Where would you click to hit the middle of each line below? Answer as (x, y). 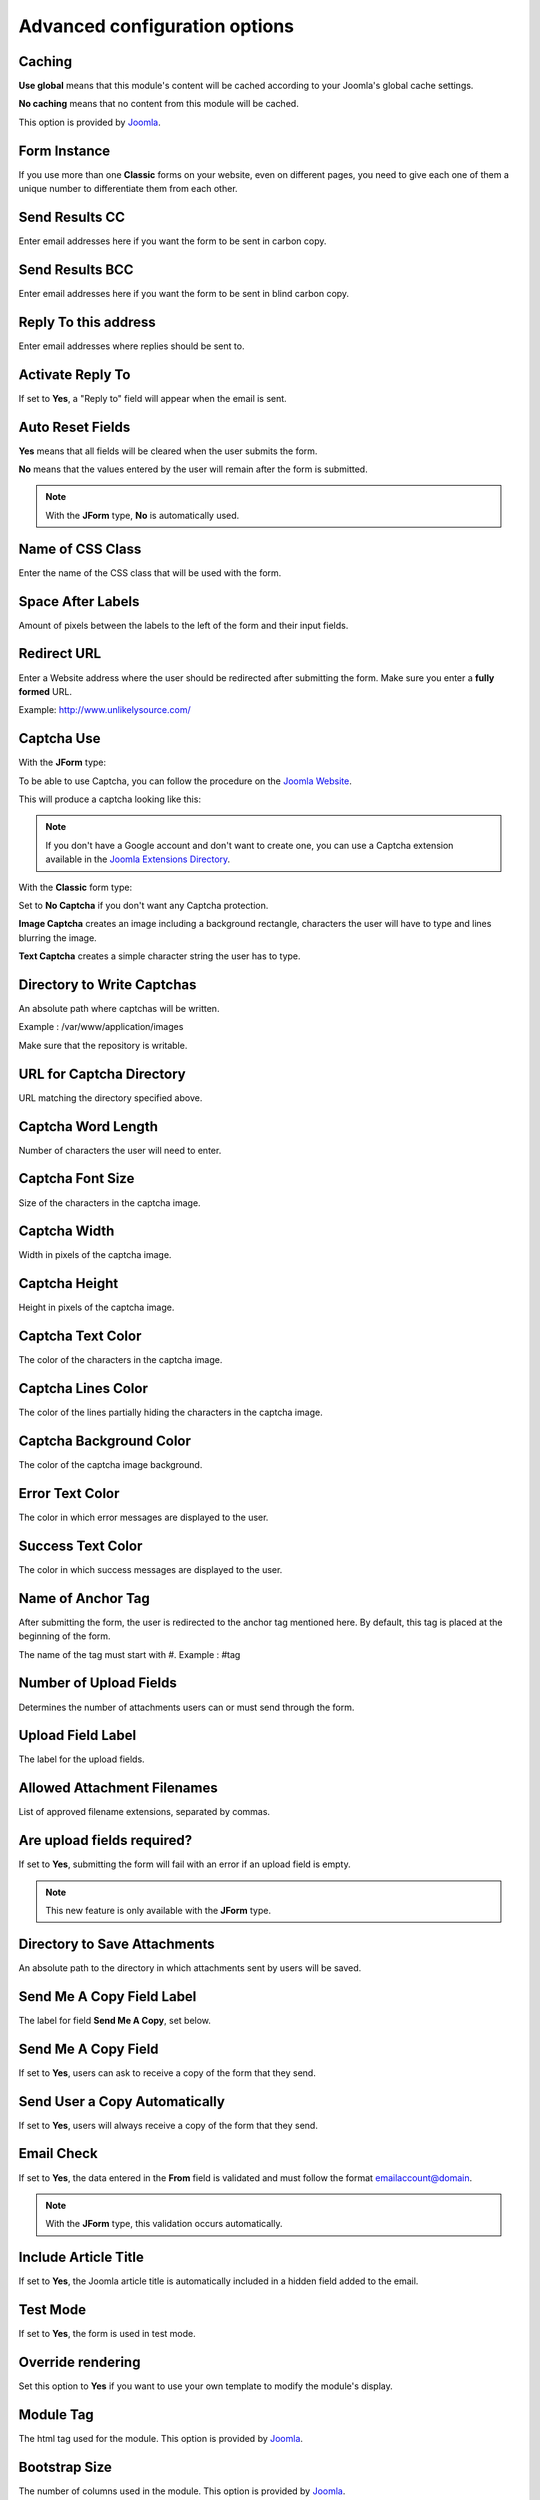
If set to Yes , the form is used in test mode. (107, 2334)
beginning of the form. (64, 1636)
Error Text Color (69, 1493)
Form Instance (64, 150)
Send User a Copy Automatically (121, 2101)
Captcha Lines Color (83, 1388)
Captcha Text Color (80, 1336)
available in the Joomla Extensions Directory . (138, 859)
